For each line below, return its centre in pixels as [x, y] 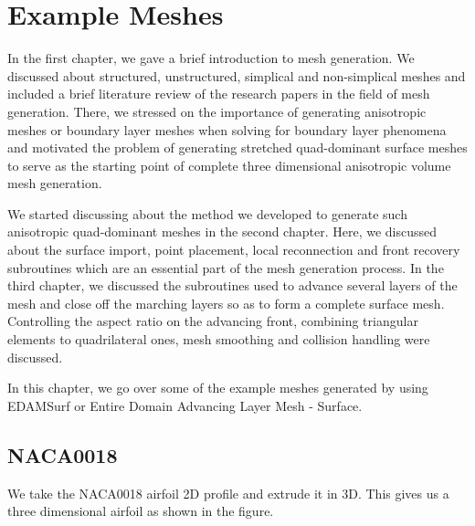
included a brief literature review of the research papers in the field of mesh [219, 94]
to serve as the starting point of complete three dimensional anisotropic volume [229, 165]
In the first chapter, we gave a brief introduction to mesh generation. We [211, 58]
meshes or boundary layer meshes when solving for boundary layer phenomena [227, 129]
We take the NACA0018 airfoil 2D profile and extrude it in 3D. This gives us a [228, 493]
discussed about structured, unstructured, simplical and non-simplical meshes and [237, 75]
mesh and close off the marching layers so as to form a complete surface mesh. [226, 303]
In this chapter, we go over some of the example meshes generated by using [218, 388]
